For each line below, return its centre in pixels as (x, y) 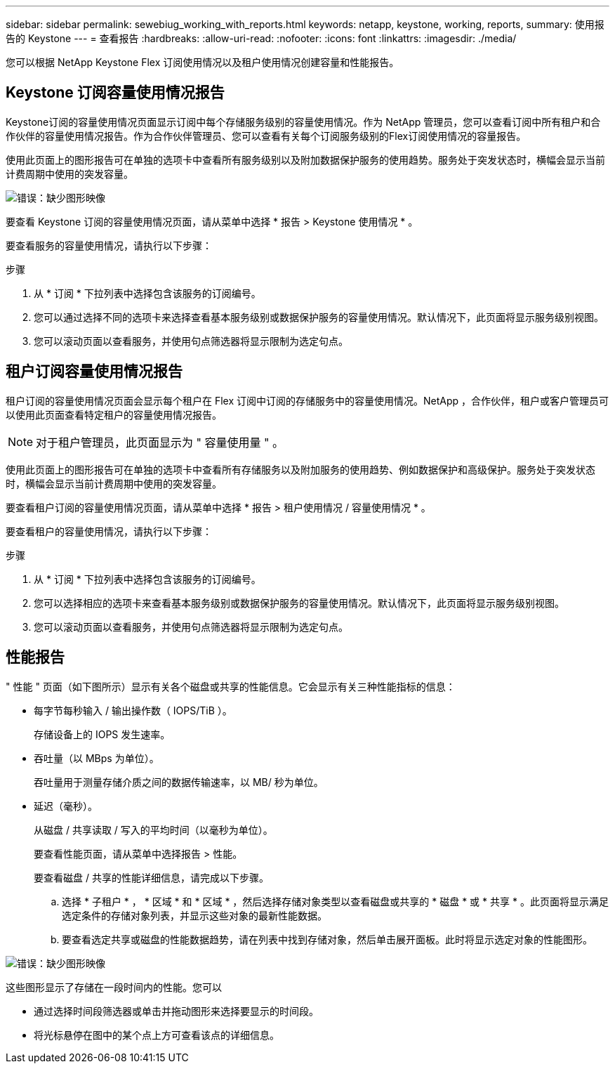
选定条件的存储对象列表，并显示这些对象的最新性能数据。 (194, 915)
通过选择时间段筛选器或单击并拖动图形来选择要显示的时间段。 (176, 1011)
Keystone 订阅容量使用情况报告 (115, 93)
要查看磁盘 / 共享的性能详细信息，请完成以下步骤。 (151, 877)
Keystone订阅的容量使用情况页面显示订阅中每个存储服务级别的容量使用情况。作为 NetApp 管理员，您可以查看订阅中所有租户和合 (303, 122)
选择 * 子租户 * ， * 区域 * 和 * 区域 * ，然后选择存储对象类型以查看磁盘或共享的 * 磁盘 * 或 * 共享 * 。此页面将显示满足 (335, 901)
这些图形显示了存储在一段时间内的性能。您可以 (114, 987)
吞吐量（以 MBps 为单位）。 (97, 758)
